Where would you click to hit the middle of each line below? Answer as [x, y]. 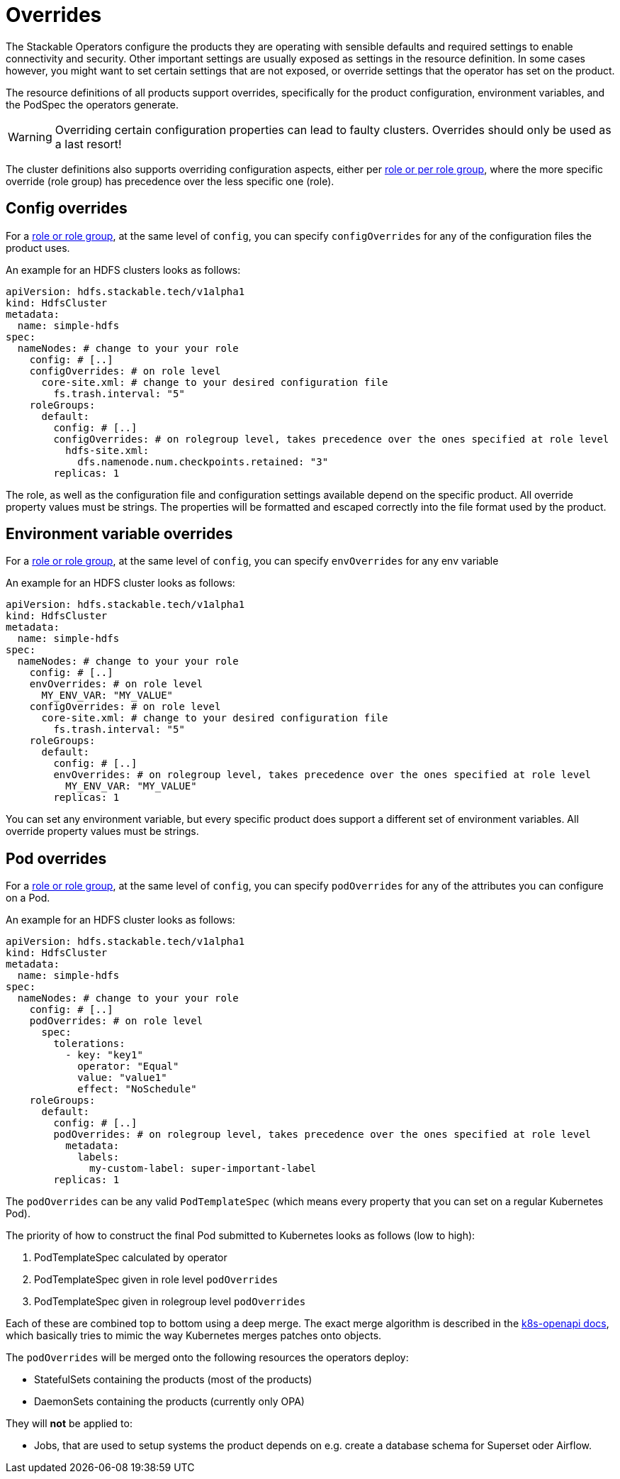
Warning [30, 137]
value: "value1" [122, 1078]
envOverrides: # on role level [116, 684]
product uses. [38, 248]
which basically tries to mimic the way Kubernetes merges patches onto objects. [194, 1336]
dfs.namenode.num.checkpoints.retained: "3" [203, 461]
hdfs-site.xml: [107, 450]
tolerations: [89, 1044]
